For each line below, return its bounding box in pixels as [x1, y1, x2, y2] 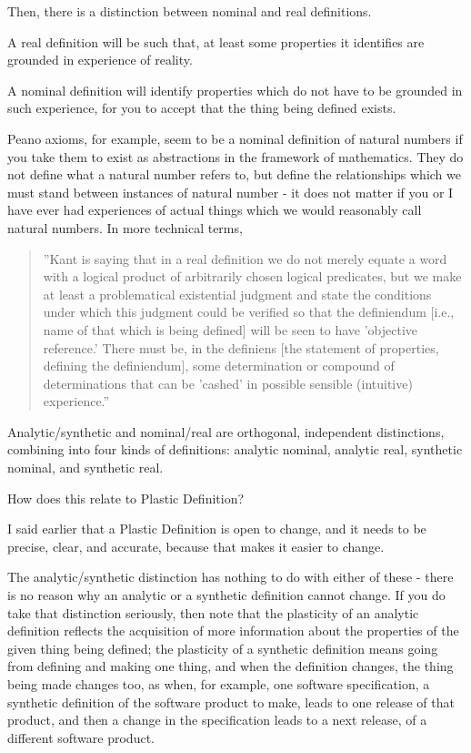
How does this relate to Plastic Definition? [7, 488, 245, 507]
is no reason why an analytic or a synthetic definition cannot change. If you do [7, 585, 446, 605]
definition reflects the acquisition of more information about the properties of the [7, 621, 459, 640]
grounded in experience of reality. [7, 50, 193, 69]
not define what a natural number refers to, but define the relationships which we [7, 165, 461, 184]
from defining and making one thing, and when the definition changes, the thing [7, 656, 454, 676]
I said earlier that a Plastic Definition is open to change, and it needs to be [7, 519, 426, 538]
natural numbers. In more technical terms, [7, 218, 243, 237]
